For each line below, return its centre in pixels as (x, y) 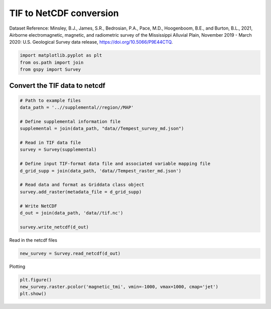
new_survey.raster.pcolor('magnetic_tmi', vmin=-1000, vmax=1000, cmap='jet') (119, 287)
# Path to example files (50, 100)
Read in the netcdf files (33, 240)
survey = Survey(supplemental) (58, 150)
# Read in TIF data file (50, 143)
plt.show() (33, 294)
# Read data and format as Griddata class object (82, 185)
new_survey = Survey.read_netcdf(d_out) (70, 253)
